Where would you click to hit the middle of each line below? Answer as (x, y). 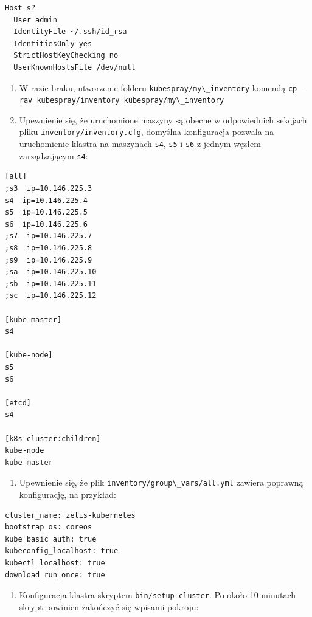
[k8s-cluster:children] (53, 439)
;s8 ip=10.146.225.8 (49, 248)
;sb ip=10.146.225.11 (51, 284)
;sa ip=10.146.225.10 (51, 272)
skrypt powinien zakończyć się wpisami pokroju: (109, 606)
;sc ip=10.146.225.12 (51, 296)
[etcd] (18, 403)
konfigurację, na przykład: (68, 494)
